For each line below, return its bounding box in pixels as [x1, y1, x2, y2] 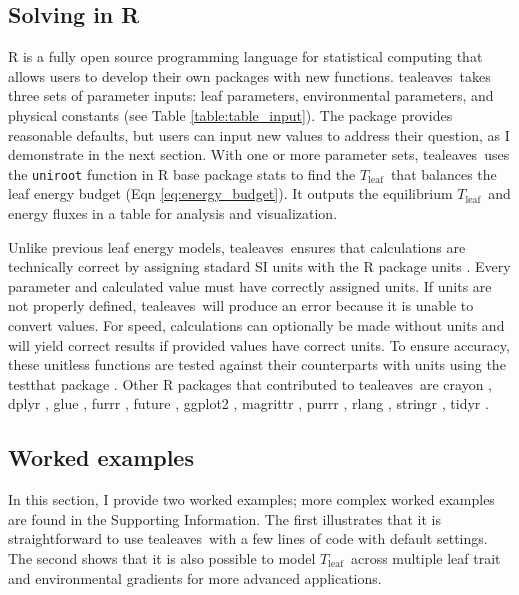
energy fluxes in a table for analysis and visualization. [8, 203, 338, 224]
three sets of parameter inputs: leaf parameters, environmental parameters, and [8, 85, 494, 106]
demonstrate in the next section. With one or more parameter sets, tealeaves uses [8, 144, 510, 165]
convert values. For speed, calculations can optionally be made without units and [8, 314, 505, 335]
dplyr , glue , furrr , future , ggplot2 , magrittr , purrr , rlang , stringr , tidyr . [8, 393, 489, 414]
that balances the [390, 163, 497, 184]
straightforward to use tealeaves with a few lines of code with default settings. [8, 528, 488, 549]
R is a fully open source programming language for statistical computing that [8, 46, 483, 67]
